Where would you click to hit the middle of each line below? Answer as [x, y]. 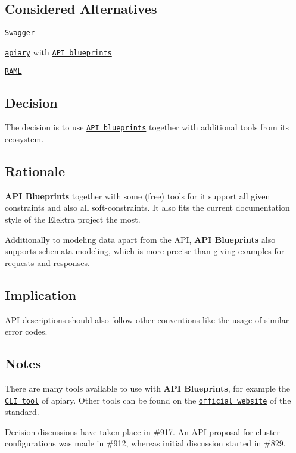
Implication [41, 294]
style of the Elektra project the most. [73, 219]
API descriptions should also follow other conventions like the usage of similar [147, 319]
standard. [22, 412]
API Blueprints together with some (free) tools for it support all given [138, 196]
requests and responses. [47, 262]
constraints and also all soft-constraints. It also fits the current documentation [147, 207]
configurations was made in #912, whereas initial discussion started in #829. [145, 443]
